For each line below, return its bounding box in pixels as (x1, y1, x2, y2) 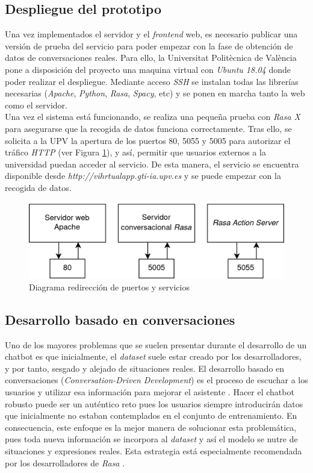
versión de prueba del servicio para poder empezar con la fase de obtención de (5, 39, 293, 52)
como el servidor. (5, 98, 67, 111)
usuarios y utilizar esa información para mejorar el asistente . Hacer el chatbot (5, 385, 294, 398)
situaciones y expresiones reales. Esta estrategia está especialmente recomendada (5, 444, 302, 457)
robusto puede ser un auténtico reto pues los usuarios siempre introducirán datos (5, 397, 303, 410)
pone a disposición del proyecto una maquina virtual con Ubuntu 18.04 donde (5, 63, 291, 75)
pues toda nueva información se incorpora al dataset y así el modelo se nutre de (5, 433, 298, 445)
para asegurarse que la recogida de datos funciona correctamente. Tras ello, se (5, 122, 292, 134)
